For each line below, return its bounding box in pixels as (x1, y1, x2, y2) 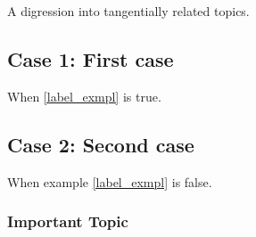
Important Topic (7, 210, 128, 233)
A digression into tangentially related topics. (7, 2, 250, 20)
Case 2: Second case (7, 130, 194, 158)
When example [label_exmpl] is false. (7, 172, 212, 191)
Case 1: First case (7, 45, 174, 72)
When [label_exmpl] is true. (7, 86, 161, 105)
